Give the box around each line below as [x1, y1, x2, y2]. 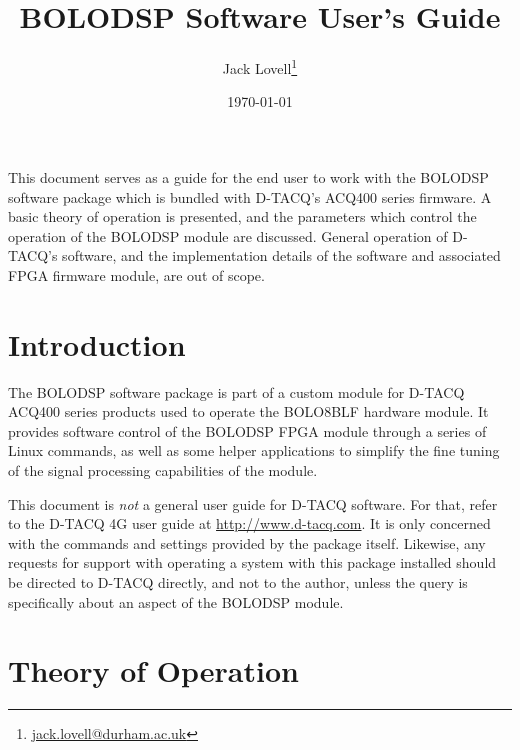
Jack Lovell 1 [222, 55, 298, 78]
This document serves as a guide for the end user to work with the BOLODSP [8, 166, 489, 187]
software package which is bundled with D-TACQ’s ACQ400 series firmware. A [8, 186, 492, 207]
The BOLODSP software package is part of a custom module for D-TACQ [8, 381, 465, 402]
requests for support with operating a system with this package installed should [8, 552, 497, 573]
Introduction [8, 323, 186, 364]
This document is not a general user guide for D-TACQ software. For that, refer [8, 493, 498, 514]
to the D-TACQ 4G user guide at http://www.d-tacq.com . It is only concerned [8, 513, 491, 534]
